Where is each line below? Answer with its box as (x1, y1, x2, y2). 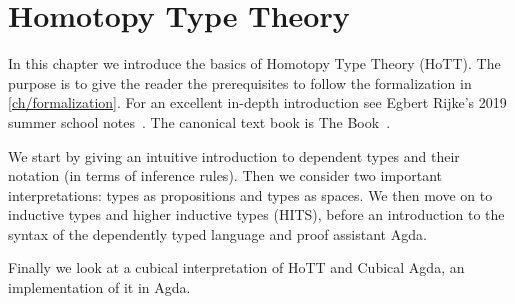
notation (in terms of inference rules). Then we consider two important (8, 165, 443, 186)
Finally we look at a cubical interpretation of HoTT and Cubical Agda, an (8, 257, 465, 278)
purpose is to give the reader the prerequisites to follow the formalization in (8, 72, 472, 93)
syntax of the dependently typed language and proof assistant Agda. (8, 223, 427, 244)
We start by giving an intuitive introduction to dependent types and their (8, 145, 460, 166)
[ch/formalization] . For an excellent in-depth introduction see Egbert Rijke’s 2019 (8, 92, 507, 113)
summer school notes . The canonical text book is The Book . (8, 111, 391, 132)
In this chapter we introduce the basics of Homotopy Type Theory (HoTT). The (8, 53, 501, 74)
